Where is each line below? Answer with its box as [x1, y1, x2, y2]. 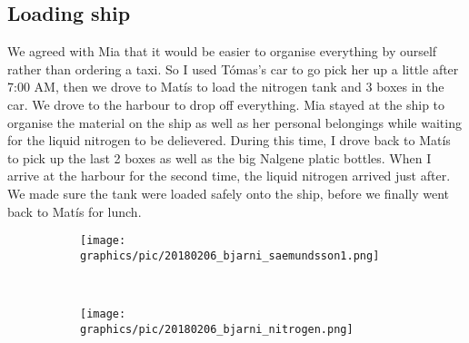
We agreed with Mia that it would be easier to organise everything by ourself [7, 42, 437, 61]
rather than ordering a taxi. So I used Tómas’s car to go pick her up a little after [7, 59, 459, 78]
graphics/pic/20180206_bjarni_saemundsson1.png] [80, 249, 380, 262]
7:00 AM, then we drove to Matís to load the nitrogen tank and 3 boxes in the [7, 77, 444, 96]
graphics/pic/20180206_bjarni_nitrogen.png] [80, 322, 354, 336]
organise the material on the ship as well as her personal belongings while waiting [7, 113, 462, 132]
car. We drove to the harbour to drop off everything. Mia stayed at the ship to [7, 94, 445, 113]
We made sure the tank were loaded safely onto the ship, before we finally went [7, 183, 450, 202]
